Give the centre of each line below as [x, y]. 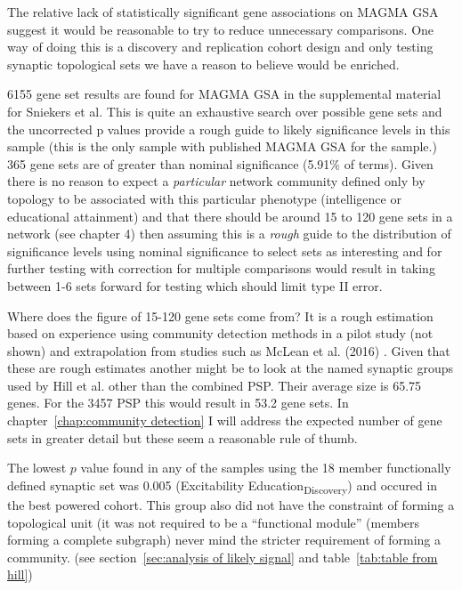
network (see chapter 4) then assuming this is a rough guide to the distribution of [229, 234]
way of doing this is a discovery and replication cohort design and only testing [220, 47]
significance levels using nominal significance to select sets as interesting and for [225, 251]
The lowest [37, 468]
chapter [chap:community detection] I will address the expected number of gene [225, 420]
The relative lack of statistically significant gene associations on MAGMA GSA [223, 12]
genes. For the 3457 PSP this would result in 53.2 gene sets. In [178, 403]
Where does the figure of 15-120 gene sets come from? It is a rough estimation [220, 315]
